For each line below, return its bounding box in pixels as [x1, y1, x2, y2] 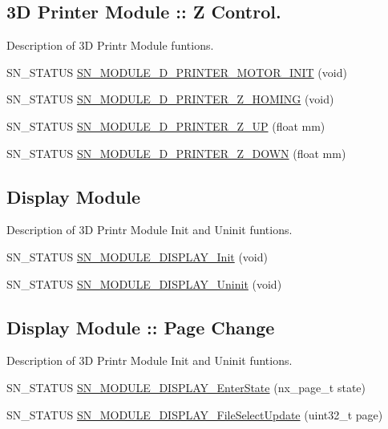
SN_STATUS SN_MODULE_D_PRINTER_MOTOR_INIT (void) [6, 63, 347, 80]
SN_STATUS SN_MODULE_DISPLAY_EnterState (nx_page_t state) [6, 378, 366, 395]
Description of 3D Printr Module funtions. [6, 37, 214, 54]
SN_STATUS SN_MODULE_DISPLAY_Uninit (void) [6, 275, 282, 292]
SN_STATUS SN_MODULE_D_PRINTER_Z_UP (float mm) [6, 117, 325, 134]
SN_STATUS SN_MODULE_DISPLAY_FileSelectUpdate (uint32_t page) [6, 406, 383, 423]
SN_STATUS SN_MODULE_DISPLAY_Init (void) [6, 248, 268, 265]
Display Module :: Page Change [6, 314, 275, 339]
